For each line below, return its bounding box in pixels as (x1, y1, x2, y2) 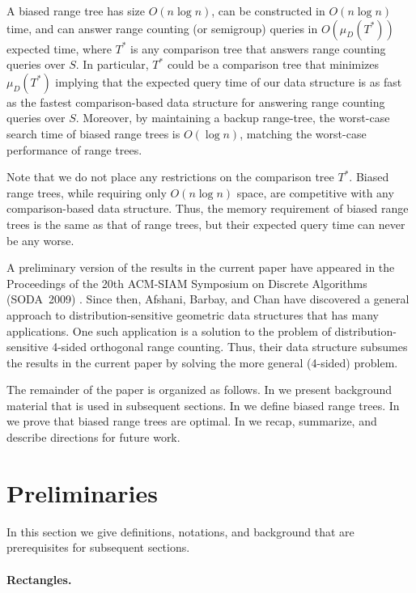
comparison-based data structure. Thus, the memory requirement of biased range (6, 200, 409, 217)
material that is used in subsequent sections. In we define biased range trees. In (6, 396, 400, 413)
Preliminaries (6, 476, 158, 509)
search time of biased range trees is (6, 125, 180, 142)
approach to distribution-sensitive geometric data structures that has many (6, 306, 379, 323)
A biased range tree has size (6, 2, 145, 19)
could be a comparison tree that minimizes (167, 56, 380, 73)
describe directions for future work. (6, 429, 180, 446)
